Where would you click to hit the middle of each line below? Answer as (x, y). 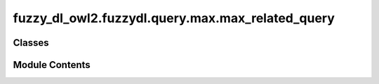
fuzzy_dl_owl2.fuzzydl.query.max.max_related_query (174, 18)
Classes (31, 43)
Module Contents (52, 65)
